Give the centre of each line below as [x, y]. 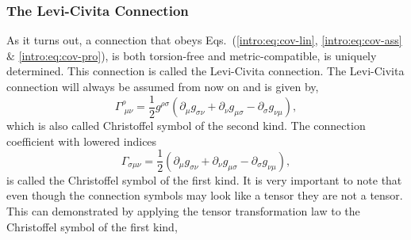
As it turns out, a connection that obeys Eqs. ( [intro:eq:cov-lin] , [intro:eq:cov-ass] [204, 40]
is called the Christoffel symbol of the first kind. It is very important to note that [204, 179]
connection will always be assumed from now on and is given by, [163, 86]
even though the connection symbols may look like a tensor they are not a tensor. [205, 195]
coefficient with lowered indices [82, 141]
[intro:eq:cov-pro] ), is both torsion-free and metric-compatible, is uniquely [198, 55]
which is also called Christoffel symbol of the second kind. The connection [186, 126]
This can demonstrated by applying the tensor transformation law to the [183, 210]
